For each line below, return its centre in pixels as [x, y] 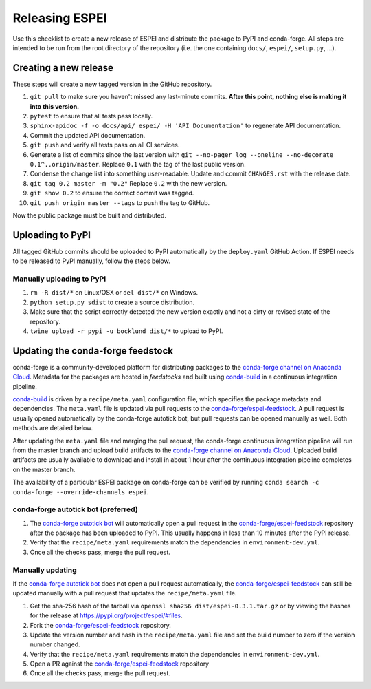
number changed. [55, 644]
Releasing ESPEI [60, 18]
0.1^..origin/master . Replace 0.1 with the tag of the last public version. [138, 164]
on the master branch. [44, 469]
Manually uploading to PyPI [59, 279]
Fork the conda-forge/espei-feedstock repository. [100, 625]
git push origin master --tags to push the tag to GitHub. [120, 202]
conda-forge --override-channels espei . [81, 491]
